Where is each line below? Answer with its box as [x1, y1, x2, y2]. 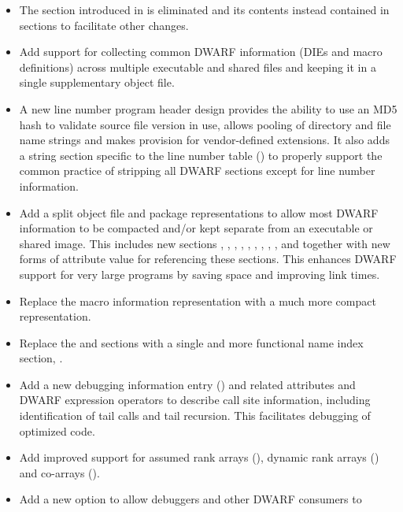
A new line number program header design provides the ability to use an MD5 [19, 100, 397, 117]
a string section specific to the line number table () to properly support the [19, 147, 383, 163]
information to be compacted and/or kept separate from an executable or [19, 220, 373, 236]
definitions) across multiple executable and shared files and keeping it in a [19, 58, 376, 75]
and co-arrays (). [19, 464, 100, 480]
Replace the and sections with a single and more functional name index [19, 334, 364, 351]
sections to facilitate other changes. [19, 17, 189, 33]
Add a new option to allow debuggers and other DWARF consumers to [19, 491, 362, 507]
